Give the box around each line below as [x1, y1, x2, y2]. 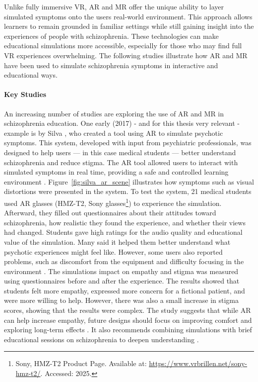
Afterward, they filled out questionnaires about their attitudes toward [4, 207, 216, 218]
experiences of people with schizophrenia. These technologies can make [4, 30, 219, 41]
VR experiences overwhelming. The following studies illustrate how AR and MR [4, 50, 248, 60]
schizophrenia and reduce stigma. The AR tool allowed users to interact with [4, 157, 238, 167]
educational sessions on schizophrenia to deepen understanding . [4, 334, 199, 344]
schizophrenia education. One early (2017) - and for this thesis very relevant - [4, 118, 240, 128]
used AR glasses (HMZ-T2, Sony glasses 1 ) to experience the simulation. [4, 196, 222, 208]
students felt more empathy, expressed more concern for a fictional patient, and [4, 285, 245, 295]
